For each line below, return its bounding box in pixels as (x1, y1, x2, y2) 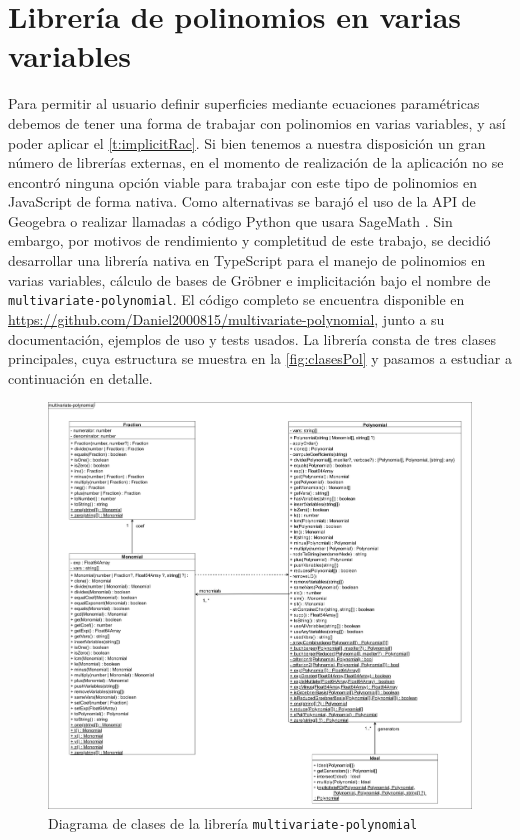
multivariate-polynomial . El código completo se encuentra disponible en (8, 289, 465, 310)
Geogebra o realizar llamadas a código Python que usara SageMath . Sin (8, 210, 453, 231)
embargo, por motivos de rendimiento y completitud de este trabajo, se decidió (8, 230, 491, 251)
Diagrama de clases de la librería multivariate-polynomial (48, 812, 418, 833)
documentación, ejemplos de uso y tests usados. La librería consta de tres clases (8, 328, 496, 349)
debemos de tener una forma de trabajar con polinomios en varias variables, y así (8, 112, 506, 133)
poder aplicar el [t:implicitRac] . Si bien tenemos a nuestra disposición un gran (8, 132, 486, 153)
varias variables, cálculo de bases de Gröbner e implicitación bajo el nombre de (8, 269, 491, 290)
